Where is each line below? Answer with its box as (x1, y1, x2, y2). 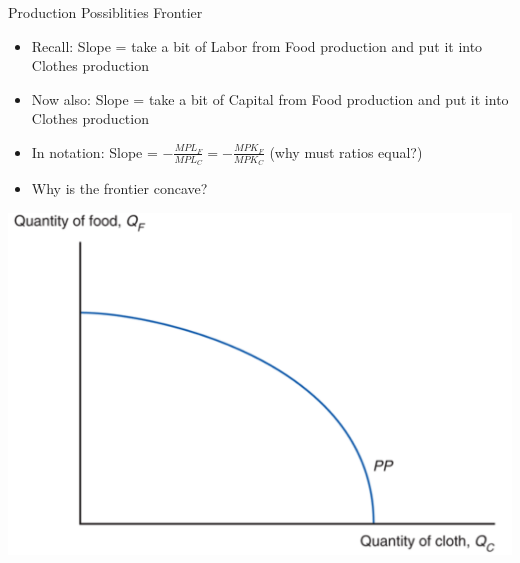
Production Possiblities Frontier (8, 2, 203, 22)
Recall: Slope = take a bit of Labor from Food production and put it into (31, 35, 483, 56)
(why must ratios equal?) (269, 141, 423, 162)
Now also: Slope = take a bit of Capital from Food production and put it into (31, 88, 509, 109)
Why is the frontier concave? (31, 178, 208, 199)
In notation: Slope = (31, 141, 158, 162)
